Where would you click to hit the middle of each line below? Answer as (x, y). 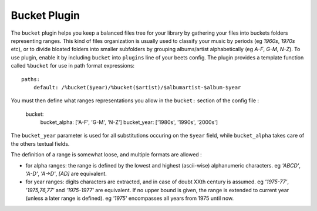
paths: (31, 79)
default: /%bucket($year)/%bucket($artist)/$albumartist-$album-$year (137, 87)
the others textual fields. (40, 143)
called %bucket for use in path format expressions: (73, 66)
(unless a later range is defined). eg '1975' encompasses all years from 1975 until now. (130, 198)
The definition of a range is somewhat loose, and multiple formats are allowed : (106, 155)
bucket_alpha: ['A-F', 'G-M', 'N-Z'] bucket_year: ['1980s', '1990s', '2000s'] (129, 122)
